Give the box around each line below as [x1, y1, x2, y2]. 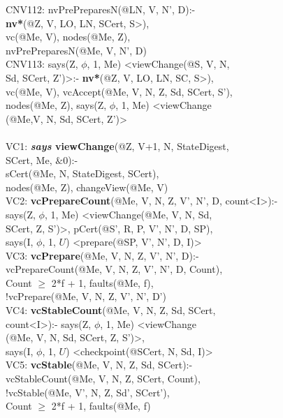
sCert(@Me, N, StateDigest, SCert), [6, 166, 159, 181]
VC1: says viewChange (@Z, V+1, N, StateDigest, [6, 138, 229, 153]
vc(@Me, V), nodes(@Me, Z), [6, 29, 131, 44]
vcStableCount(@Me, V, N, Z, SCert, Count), [6, 371, 201, 386]
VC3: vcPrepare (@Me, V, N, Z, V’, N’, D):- [6, 248, 199, 262]
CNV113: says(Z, [6, 57, 78, 71]
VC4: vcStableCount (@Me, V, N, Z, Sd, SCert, [6, 303, 216, 318]
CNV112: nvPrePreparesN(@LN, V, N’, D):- [6, 2, 196, 16]
